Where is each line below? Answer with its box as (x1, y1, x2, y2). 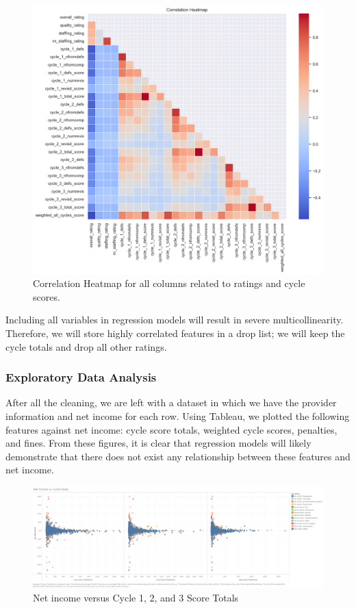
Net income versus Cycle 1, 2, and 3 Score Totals (33, 590, 239, 604)
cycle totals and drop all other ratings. (5, 339, 167, 353)
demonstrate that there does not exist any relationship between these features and (5, 449, 351, 463)
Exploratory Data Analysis (5, 369, 157, 386)
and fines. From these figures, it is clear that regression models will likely (5, 436, 311, 450)
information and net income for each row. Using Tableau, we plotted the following (5, 409, 350, 423)
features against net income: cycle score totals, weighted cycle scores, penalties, (5, 422, 338, 436)
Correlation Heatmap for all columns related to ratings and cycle (33, 276, 305, 290)
